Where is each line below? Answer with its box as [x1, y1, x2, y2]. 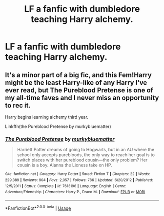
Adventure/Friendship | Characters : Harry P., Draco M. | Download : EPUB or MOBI [5, 190, 145, 195]
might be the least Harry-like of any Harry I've [5, 78, 147, 87]
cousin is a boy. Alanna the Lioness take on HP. [17, 162, 112, 168]
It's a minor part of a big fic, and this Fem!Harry [5, 71, 152, 79]
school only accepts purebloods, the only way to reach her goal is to [17, 152, 155, 158]
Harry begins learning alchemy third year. [5, 114, 89, 120]
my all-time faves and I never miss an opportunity [5, 93, 159, 102]
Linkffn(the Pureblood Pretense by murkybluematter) [5, 124, 111, 129]
